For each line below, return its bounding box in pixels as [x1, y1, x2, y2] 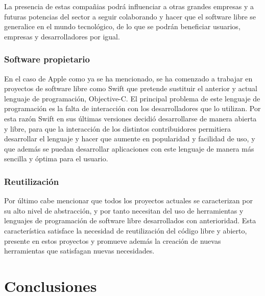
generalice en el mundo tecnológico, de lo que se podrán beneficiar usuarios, [4, 21, 240, 32]
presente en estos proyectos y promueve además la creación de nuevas [4, 235, 221, 246]
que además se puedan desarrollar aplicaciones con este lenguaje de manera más [4, 143, 254, 154]
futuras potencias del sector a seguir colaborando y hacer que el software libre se [4, 11, 256, 22]
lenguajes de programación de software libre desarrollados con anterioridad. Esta [4, 215, 256, 226]
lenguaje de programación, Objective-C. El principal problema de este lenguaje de [4, 93, 260, 103]
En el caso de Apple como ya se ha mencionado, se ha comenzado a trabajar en [4, 73, 253, 83]
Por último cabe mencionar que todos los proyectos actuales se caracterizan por [4, 195, 253, 206]
